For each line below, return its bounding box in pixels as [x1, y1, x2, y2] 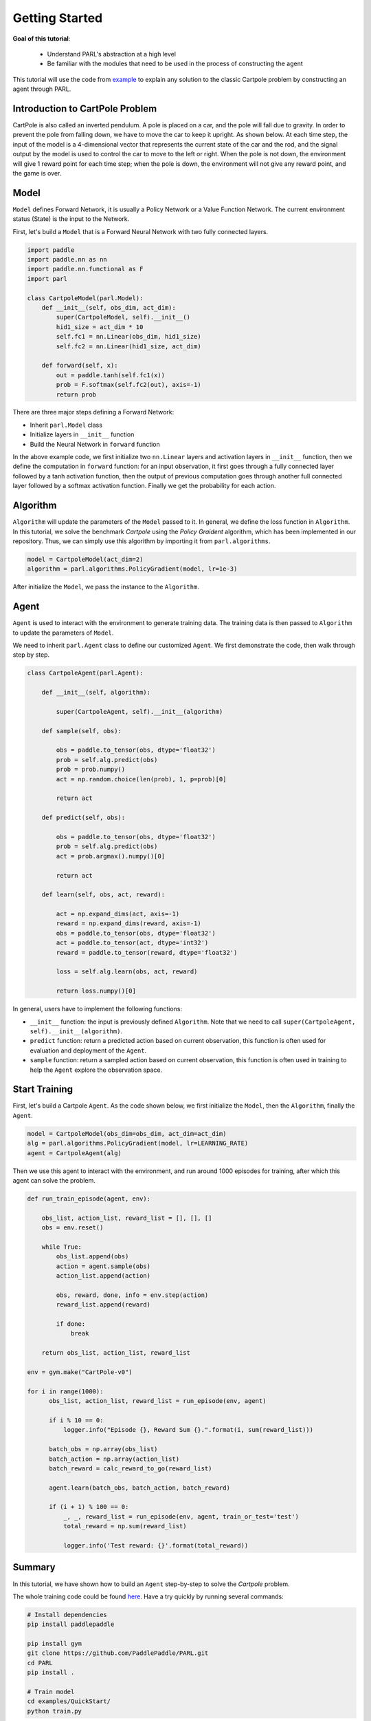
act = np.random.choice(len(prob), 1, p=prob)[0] [56, 775, 227, 783]
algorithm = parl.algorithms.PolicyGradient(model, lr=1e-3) [27, 565, 238, 573]
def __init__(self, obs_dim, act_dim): [41, 304, 177, 311]
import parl [27, 275, 68, 282]
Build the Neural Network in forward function [30, 440, 161, 448]
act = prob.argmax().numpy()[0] [56, 852, 165, 860]
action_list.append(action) [56, 1272, 151, 1280]
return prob [56, 390, 96, 399]
